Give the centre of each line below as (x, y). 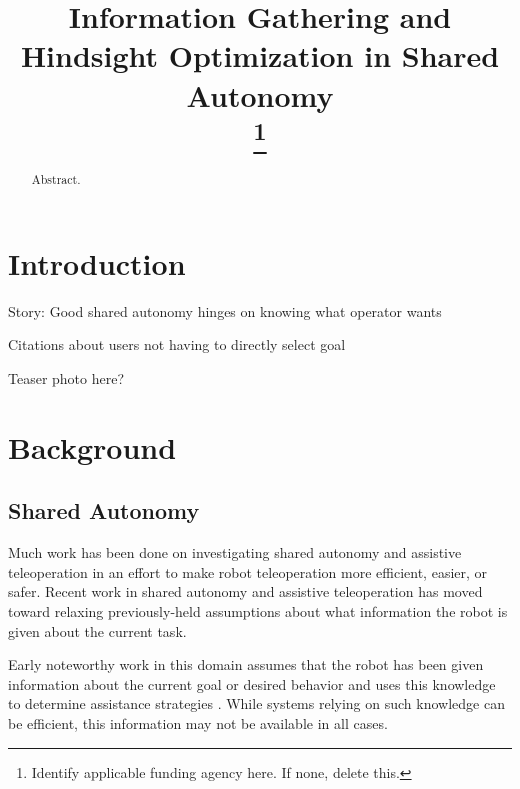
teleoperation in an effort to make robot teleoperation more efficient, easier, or (248, 571)
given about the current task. (97, 630)
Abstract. (56, 179)
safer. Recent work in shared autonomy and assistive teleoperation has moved (245, 591)
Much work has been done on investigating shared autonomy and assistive (235, 552)
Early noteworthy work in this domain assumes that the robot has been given (246, 664)
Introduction (97, 262)
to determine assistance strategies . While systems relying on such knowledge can (256, 703)
